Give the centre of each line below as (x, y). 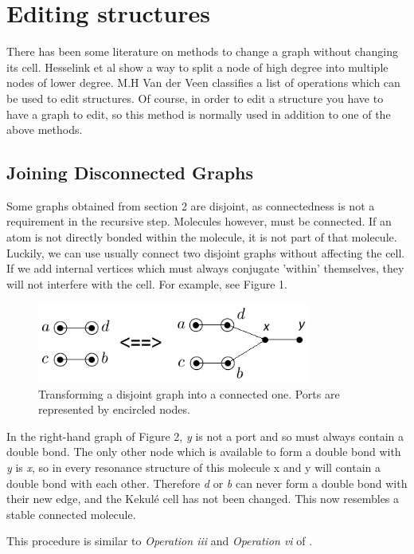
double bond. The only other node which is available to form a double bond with (204, 452)
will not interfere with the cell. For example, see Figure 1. (147, 283)
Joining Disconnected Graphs (130, 173)
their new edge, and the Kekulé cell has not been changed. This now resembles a (203, 499)
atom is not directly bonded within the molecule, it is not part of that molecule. (202, 237)
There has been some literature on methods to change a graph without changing (202, 51)
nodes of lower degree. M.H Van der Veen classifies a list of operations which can (203, 83)
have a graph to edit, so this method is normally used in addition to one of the (199, 114)
